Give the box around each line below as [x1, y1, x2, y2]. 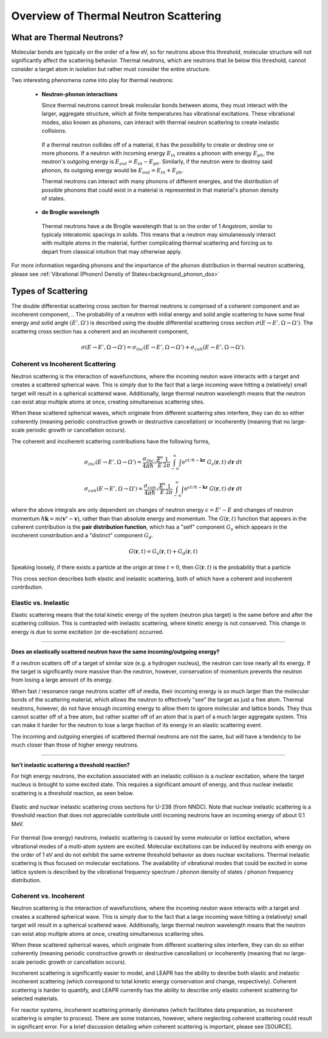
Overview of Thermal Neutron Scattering [11, 9, 222, 23]
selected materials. [11, 995, 59, 1002]
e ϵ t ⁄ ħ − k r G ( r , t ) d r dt [184, 484, 242, 492]
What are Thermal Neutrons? [11, 32, 124, 43]
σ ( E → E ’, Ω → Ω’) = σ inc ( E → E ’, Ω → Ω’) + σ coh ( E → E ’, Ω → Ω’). [81, 344, 246, 352]
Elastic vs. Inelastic [11, 598, 70, 607]
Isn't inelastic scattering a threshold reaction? [11, 761, 130, 768]
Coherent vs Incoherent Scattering [11, 360, 116, 368]
